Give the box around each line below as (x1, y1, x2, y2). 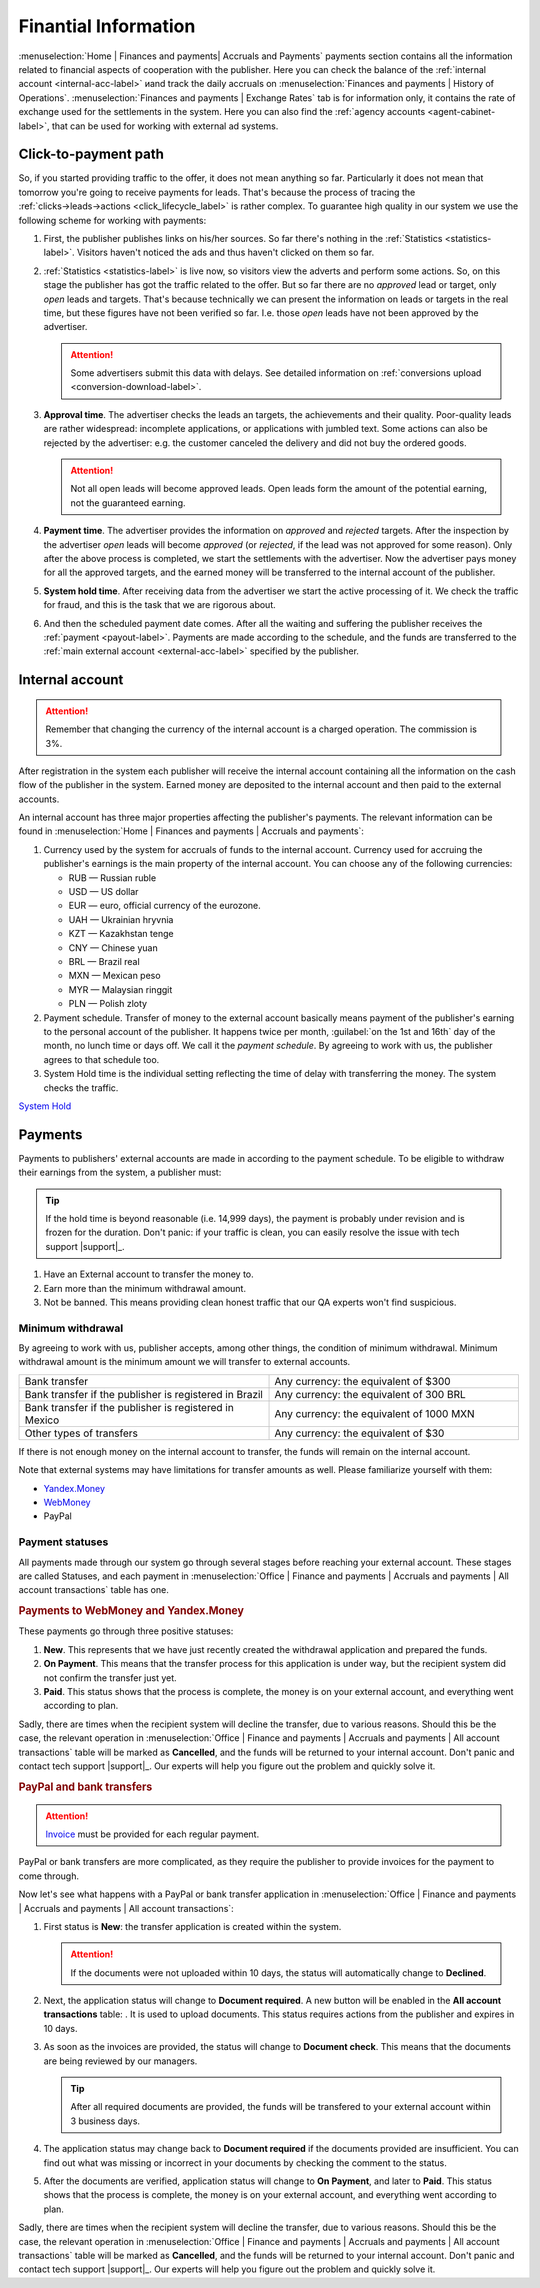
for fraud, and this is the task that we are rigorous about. (43, 599, 276, 611)
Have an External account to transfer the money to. (43, 1268, 254, 1280)
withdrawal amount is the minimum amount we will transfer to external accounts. (18, 1356, 351, 1368)
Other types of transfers (24, 1426, 139, 1440)
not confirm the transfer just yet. (43, 1671, 177, 1684)
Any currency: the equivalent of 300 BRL (274, 1387, 466, 1401)
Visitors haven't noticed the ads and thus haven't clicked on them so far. (76, 246, 375, 259)
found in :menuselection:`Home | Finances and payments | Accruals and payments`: (18, 825, 365, 837)
